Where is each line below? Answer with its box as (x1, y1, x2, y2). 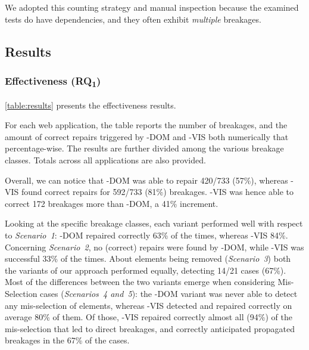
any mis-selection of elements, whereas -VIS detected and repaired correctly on (5, 299, 292, 311)
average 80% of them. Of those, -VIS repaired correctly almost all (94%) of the (5, 311, 292, 323)
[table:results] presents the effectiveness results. (5, 98, 176, 111)
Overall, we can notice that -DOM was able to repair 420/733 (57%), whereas (5, 174, 288, 186)
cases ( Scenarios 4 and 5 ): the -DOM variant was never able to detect (40, 287, 298, 299)
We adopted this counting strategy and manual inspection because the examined (5, 1, 299, 13)
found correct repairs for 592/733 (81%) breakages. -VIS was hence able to (21, 185, 294, 198)
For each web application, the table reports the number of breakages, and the (5, 119, 288, 131)
